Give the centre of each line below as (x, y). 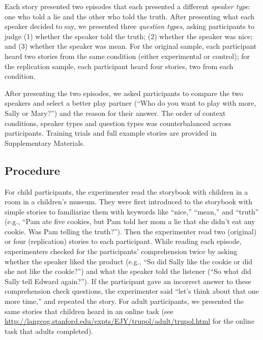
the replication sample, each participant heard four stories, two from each (119, 66)
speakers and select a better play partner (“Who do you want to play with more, (130, 103)
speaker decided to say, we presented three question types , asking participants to (129, 26)
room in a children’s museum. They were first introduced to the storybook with (129, 202)
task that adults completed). (49, 331)
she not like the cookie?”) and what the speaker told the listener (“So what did (128, 271)
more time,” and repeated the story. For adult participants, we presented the (124, 301)
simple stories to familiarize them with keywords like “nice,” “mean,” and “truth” (132, 211)
